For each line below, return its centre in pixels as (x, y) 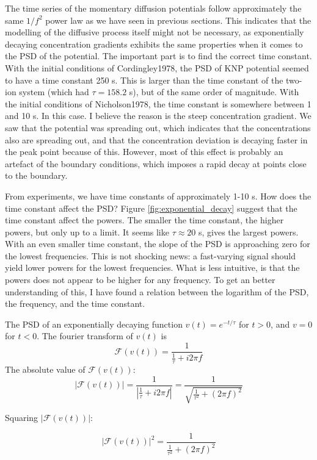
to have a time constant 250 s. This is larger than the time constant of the (144, 80)
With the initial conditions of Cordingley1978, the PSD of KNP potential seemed (157, 67)
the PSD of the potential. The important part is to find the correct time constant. (158, 56)
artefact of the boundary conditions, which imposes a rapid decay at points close (156, 163)
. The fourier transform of (85, 336)
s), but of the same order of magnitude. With (214, 92)
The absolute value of (45, 369)
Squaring (22, 418)
